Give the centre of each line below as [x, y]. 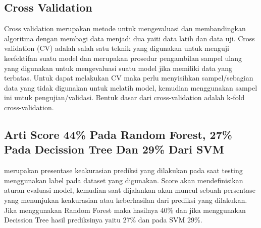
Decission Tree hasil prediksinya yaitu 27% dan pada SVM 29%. [103, 220]
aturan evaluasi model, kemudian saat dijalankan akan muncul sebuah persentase [130, 190]
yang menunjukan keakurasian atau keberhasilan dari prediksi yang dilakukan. [126, 200]
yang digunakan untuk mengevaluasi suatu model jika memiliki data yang [118, 68]
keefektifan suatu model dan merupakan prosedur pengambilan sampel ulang [123, 58]
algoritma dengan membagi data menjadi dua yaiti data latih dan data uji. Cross [129, 38]
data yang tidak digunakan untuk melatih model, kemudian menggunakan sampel [131, 87]
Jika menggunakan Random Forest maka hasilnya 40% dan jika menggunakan [125, 210]
